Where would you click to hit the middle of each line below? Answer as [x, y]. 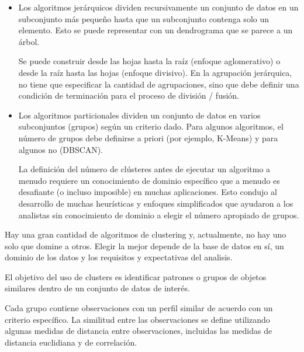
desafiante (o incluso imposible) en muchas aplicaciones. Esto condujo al [148, 192]
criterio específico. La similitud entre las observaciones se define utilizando [137, 319]
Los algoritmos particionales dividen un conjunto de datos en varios [139, 115]
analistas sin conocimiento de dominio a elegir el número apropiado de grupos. [159, 215]
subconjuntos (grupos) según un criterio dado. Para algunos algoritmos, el [151, 126]
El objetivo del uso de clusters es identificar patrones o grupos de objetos [136, 276]
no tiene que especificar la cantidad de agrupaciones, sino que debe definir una [159, 84]
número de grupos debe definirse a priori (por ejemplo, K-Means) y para [148, 137]
